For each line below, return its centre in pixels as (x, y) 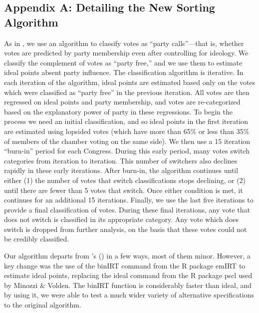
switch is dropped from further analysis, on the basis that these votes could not (126, 229)
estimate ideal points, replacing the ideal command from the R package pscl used (128, 275)
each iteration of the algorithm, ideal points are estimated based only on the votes (130, 82)
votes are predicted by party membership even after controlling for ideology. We (126, 53)
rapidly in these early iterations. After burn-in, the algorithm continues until (121, 170)
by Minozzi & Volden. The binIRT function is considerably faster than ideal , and (128, 285)
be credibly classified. (37, 239)
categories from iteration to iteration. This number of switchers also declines (121, 160)
